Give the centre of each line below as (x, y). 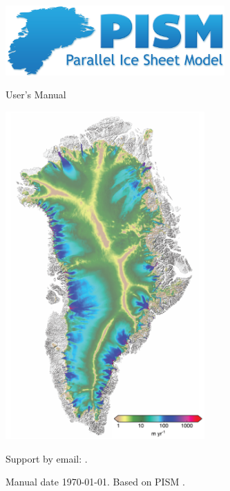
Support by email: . (47, 458)
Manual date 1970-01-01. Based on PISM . (95, 482)
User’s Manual (36, 95)
